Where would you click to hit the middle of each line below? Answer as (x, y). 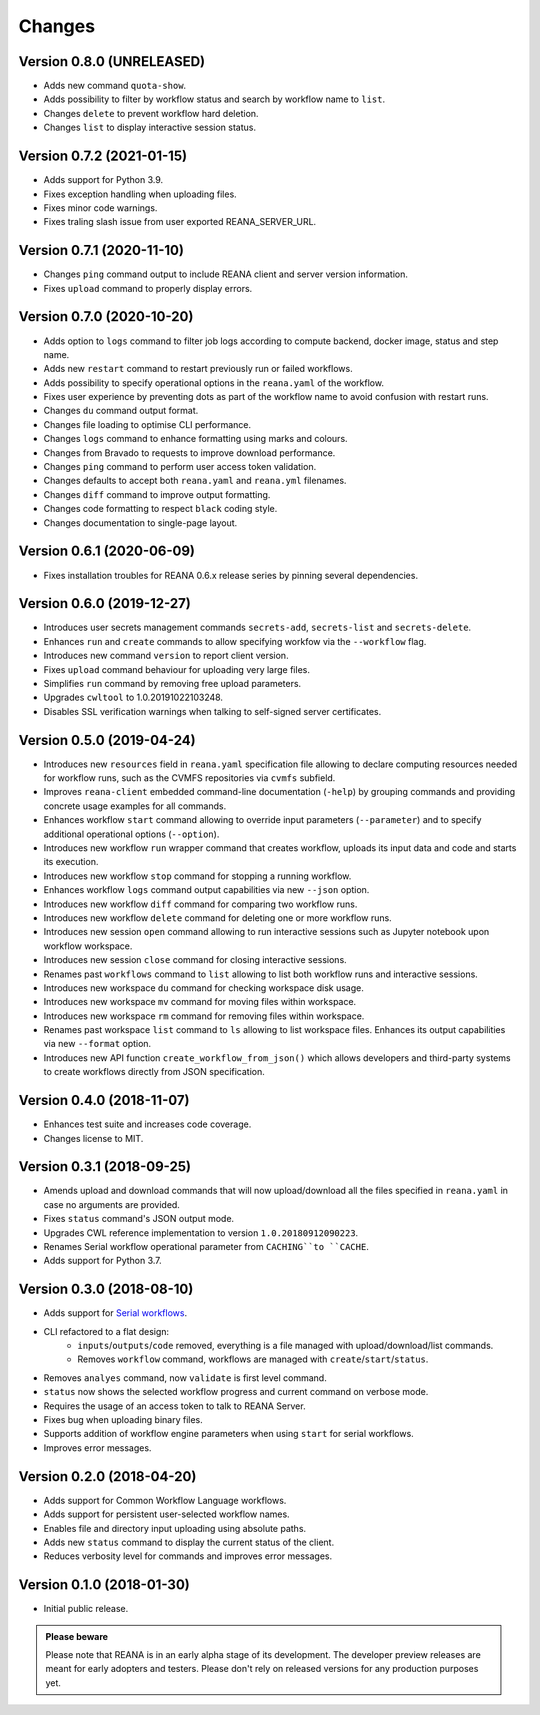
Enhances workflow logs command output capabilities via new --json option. (206, 890)
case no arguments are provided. (111, 1204)
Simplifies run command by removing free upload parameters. (172, 683)
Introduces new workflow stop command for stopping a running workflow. (197, 876)
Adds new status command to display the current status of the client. (189, 1542)
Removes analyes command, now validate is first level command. (185, 1377)
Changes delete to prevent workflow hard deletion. (151, 113)
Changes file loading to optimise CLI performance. (147, 424)
